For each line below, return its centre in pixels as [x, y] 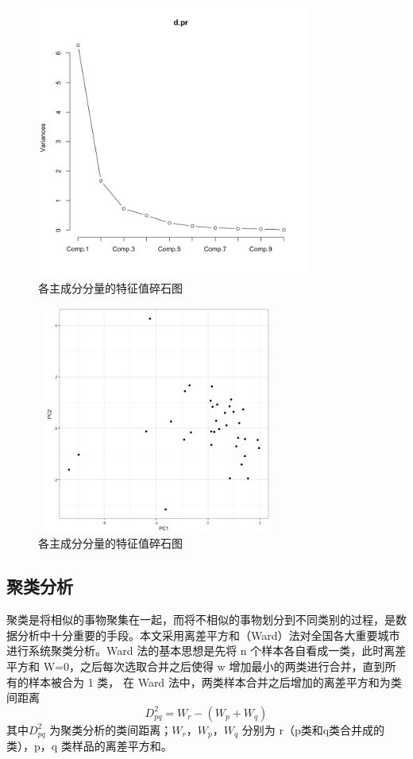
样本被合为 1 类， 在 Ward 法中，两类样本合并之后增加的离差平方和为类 [215, 682]
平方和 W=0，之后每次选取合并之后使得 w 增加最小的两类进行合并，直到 [196, 666]
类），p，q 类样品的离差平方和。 [89, 746]
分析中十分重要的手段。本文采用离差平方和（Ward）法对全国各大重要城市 [208, 635]
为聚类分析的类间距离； [111, 729]
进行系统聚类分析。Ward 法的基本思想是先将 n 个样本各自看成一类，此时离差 [206, 651]
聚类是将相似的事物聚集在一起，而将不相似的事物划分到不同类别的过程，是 [201, 620]
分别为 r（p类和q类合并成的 [313, 729]
